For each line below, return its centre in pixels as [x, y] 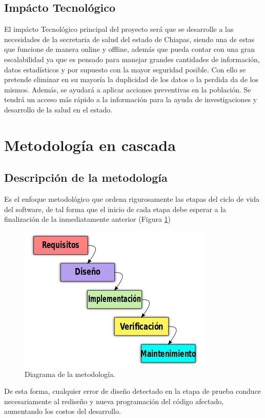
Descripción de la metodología [86, 177]
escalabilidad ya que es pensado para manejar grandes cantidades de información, [132, 59]
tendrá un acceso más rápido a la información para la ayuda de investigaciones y [131, 99]
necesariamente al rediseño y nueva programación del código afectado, [114, 401]
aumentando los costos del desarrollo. [63, 411]
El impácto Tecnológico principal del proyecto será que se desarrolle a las [119, 29]
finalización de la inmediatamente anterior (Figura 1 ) [88, 219]
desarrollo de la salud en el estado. [58, 109]
